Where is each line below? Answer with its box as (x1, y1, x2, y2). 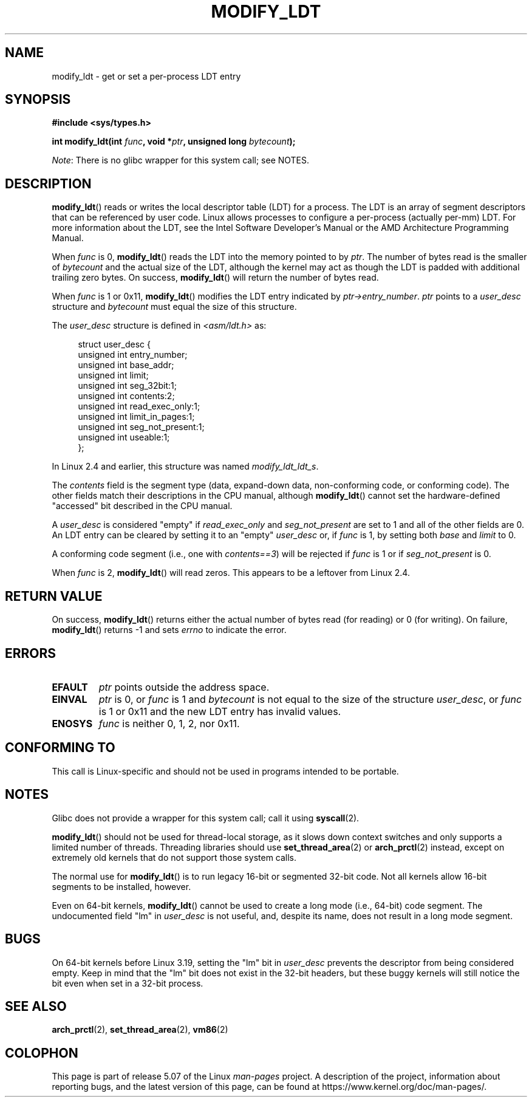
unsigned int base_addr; (78, 360, 174, 371)
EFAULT (52, 680, 88, 693)
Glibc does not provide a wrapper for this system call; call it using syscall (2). (52, 812, 360, 823)
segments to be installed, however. (52, 881, 191, 892)
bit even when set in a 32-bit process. (52, 977, 203, 988)
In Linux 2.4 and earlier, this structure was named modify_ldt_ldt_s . (52, 461, 319, 472)
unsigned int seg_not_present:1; (78, 422, 205, 433)
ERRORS (5, 645, 56, 661)
